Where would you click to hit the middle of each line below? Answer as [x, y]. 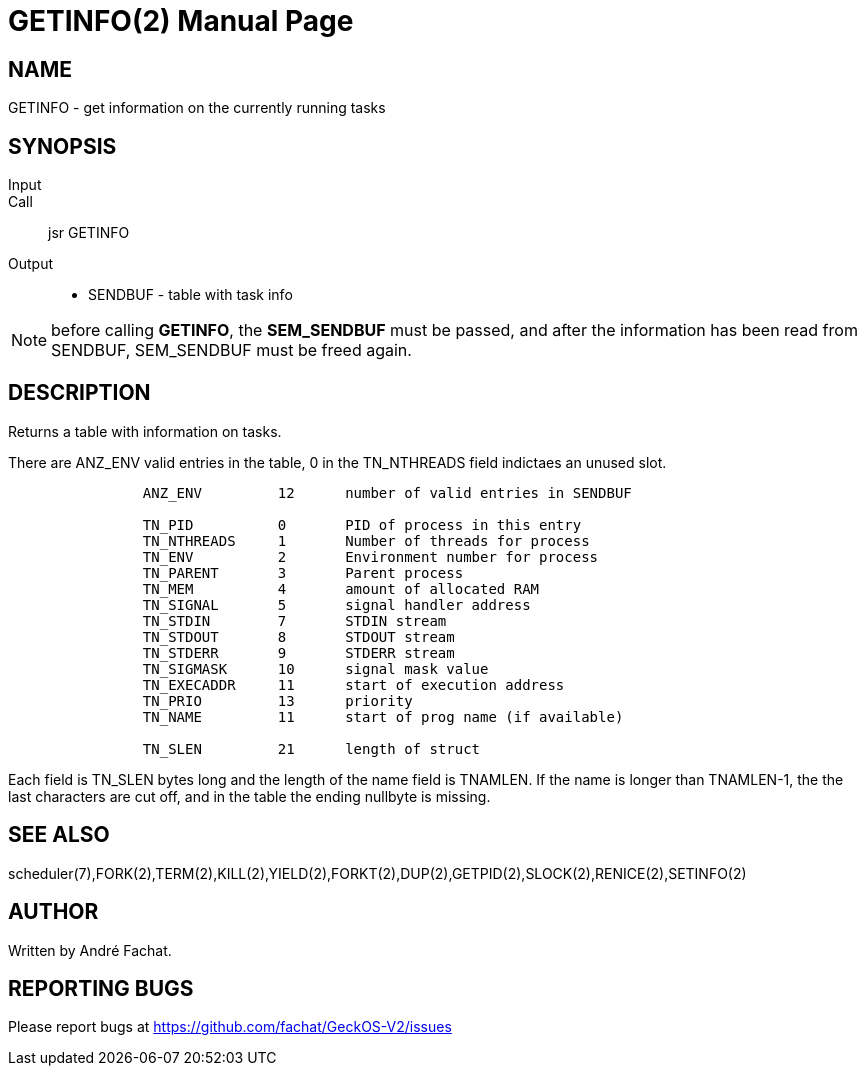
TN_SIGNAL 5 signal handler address [336, 604]
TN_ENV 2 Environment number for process [370, 556]
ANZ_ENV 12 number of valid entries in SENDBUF [387, 492]
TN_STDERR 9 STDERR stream [298, 652]
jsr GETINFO [89, 233]
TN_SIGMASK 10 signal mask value [315, 668]
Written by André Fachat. [90, 950]
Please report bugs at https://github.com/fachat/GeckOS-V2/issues [230, 1027]
